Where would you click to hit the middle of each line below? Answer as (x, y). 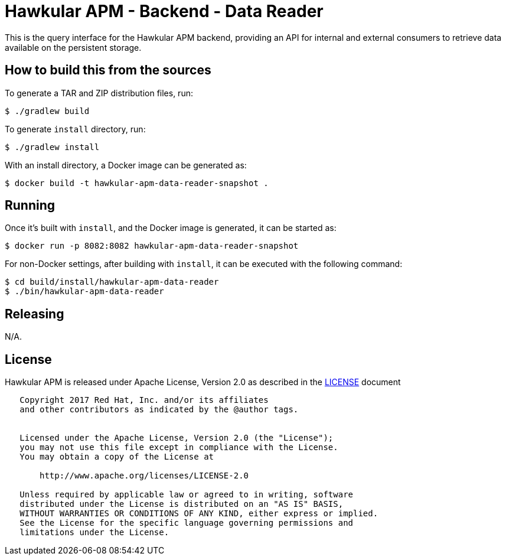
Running (30, 206)
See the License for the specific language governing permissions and (187, 523)
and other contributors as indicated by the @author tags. (159, 410)
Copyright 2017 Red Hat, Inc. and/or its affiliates (144, 400)
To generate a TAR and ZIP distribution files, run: (99, 93)
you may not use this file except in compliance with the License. (179, 447)
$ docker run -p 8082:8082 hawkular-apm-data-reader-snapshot (152, 246)
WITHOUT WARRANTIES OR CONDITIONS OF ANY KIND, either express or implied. (199, 514)
